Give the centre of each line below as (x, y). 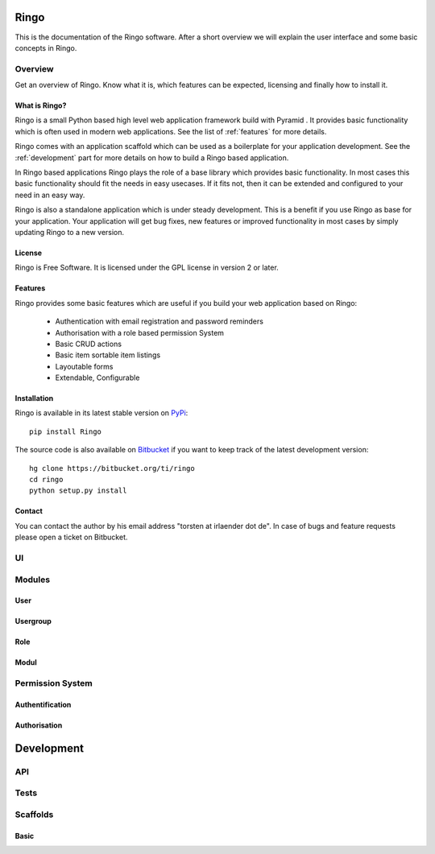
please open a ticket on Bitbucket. (71, 537)
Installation (34, 398)
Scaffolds (34, 815)
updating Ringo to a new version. (70, 232)
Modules (33, 580)
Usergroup (33, 621)
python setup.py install (78, 491)
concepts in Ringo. (46, 47)
